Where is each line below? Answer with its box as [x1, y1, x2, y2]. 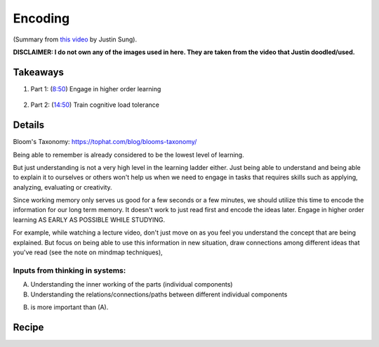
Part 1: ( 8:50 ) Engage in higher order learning [30, 84, 161, 93]
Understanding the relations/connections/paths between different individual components [30, 290, 288, 299]
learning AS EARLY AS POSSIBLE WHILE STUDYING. [13, 215, 165, 224]
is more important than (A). [30, 303, 109, 311]
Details [13, 119, 45, 131]
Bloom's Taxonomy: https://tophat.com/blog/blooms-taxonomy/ [13, 138, 197, 146]
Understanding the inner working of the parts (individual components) [30, 280, 233, 289]
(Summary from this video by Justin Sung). [13, 35, 137, 44]
